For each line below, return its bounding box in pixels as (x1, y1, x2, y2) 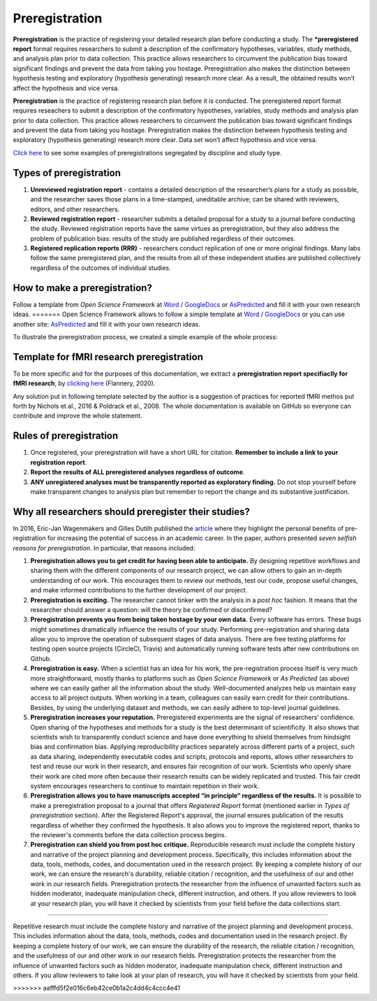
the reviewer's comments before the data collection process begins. (30, 830, 227, 839)
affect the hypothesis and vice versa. (13, 84, 120, 92)
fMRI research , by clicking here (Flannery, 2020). (13, 379, 156, 388)
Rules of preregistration (13, 430, 119, 442)
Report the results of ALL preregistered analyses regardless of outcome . (30, 468, 245, 476)
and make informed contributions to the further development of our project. (30, 586, 248, 595)
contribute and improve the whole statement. (13, 411, 142, 420)
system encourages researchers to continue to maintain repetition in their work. (30, 781, 260, 790)
